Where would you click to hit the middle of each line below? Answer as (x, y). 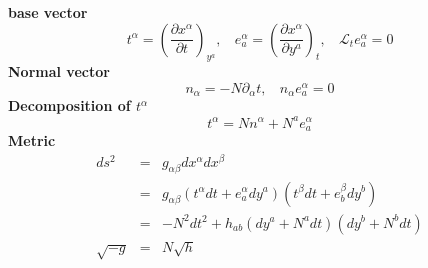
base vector (48, 12)
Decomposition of (69, 105)
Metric (32, 139)
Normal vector (59, 71)
